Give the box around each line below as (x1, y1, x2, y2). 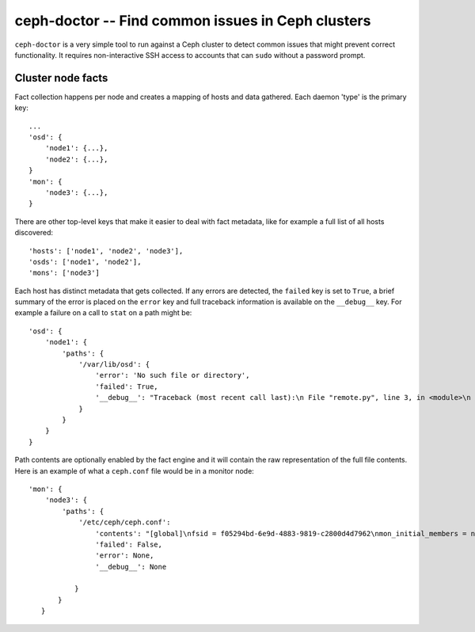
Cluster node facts (14, 71, 108, 85)
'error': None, (95, 551, 154, 560)
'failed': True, (95, 382, 158, 391)
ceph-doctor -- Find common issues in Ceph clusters (14, 12, 371, 29)
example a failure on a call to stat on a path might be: (14, 308, 192, 318)
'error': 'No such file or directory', (95, 371, 250, 380)
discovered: (14, 228, 54, 238)
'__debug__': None (95, 562, 167, 571)
